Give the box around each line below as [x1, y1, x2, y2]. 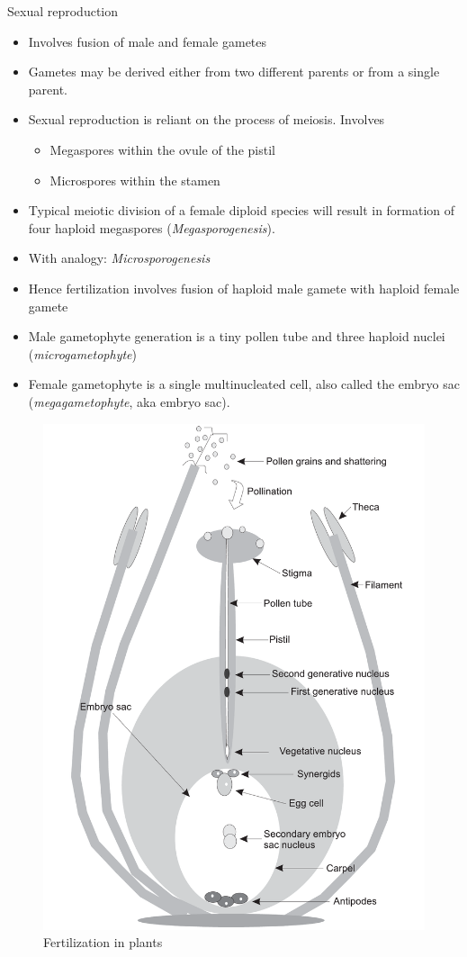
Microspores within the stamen [49, 170, 220, 189]
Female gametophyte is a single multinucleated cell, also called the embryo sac [28, 375, 460, 393]
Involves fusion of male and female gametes [28, 32, 267, 50]
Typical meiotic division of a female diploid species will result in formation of [28, 201, 455, 220]
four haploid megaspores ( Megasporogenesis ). [28, 218, 275, 237]
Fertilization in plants [43, 933, 163, 952]
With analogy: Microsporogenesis [28, 248, 211, 267]
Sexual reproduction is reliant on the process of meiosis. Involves [28, 110, 385, 129]
